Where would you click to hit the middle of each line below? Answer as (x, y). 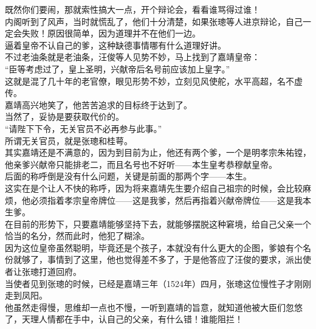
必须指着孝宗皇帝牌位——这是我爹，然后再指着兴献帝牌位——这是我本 (170, 200)
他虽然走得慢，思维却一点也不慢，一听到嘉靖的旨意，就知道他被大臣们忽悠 (154, 307)
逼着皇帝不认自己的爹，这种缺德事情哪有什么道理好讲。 (115, 45)
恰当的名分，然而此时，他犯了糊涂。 (77, 236)
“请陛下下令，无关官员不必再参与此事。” (84, 128)
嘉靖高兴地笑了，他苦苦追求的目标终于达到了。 (98, 104)
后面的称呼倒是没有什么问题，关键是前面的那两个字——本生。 (128, 176)
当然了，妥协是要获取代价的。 (64, 116)
